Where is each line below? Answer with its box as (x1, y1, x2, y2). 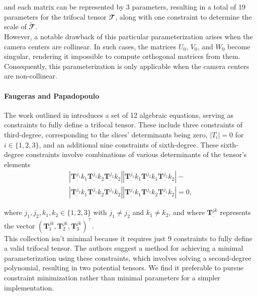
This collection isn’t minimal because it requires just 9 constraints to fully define (4, 233, 252, 243)
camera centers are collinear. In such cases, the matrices (4, 41, 177, 51)
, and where (168, 207, 205, 217)
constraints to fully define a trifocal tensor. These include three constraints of (4, 119, 242, 130)
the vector (4, 220, 35, 231)
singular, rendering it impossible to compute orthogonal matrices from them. (4, 51, 240, 61)
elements (4, 159, 31, 169)
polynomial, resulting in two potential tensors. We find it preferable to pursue (4, 262, 244, 273)
